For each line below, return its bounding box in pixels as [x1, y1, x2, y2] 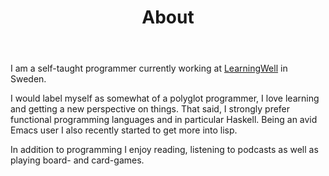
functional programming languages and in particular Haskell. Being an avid [10, 114, 318, 126]
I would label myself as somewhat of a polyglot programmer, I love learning [10, 92, 320, 105]
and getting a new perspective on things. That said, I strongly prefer [10, 103, 291, 115]
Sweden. [10, 73, 47, 85]
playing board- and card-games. [10, 154, 145, 166]
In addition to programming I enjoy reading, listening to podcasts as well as [10, 144, 319, 156]
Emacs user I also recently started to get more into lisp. [10, 124, 238, 136]
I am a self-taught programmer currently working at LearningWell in [10, 62, 288, 75]
